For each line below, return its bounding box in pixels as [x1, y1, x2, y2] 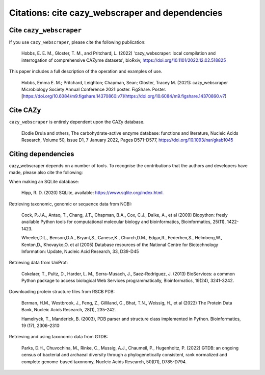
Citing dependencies [9, 150, 75, 158]
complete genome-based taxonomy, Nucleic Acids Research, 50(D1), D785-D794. [21, 358, 187, 365]
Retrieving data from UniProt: [9, 260, 68, 266]
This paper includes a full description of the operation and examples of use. [9, 69, 162, 75]
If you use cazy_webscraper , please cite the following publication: [9, 39, 146, 45]
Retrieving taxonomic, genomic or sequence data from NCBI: [9, 201, 132, 207]
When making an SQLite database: [9, 178, 79, 184]
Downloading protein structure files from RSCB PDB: [9, 289, 115, 295]
